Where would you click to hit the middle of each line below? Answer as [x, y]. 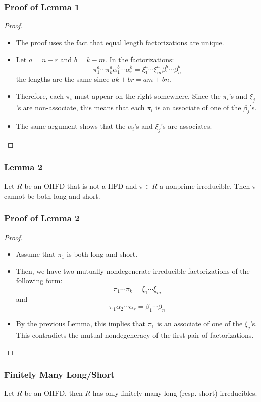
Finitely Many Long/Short [59, 374]
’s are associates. [186, 126]
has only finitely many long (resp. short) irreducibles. [175, 393]
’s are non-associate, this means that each [80, 107]
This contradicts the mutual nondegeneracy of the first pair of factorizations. [135, 335]
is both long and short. [102, 254]
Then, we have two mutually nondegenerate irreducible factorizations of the [133, 271]
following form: [39, 281]
